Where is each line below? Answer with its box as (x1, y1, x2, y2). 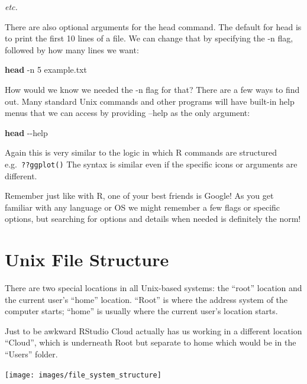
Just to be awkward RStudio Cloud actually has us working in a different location (5, 324, 302, 337)
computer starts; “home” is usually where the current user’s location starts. (5, 305, 278, 317)
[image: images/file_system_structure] (5, 370, 161, 379)
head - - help (5, 126, 48, 138)
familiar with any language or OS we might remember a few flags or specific (5, 201, 280, 213)
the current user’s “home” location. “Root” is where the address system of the (5, 293, 288, 305)
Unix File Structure (5, 247, 169, 272)
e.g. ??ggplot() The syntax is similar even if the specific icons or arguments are (5, 157, 298, 170)
